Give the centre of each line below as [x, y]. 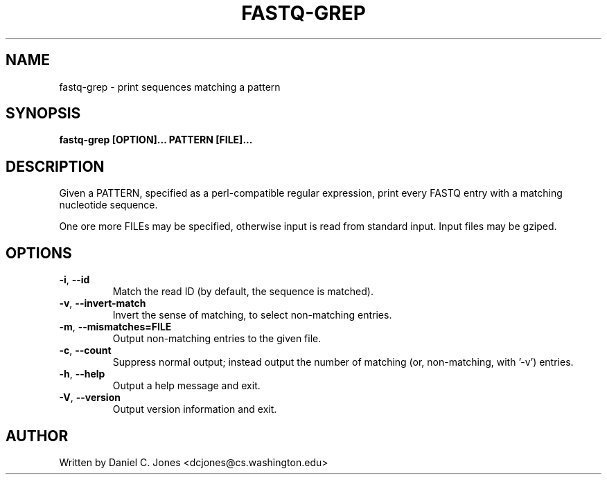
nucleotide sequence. [108, 205]
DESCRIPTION [55, 166]
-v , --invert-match [103, 303]
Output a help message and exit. [186, 386]
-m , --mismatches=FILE [115, 327]
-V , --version [90, 398]
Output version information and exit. [195, 409]
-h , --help [82, 374]
